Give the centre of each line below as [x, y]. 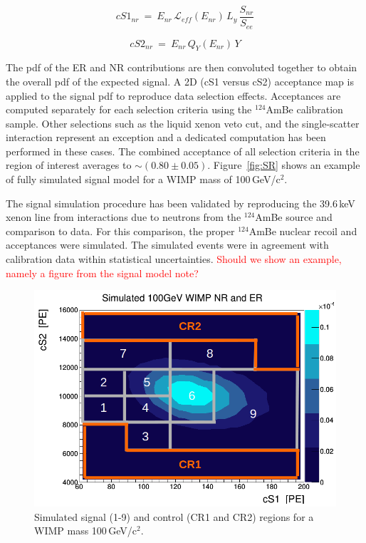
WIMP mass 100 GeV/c [85, 531]
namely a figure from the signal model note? [102, 273]
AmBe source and [294, 217]
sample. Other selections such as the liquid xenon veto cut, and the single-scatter [183, 123]
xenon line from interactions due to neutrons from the [124, 217]
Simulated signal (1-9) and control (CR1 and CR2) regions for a [174, 516]
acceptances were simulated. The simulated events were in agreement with [167, 245]
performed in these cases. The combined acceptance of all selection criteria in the [183, 151]
